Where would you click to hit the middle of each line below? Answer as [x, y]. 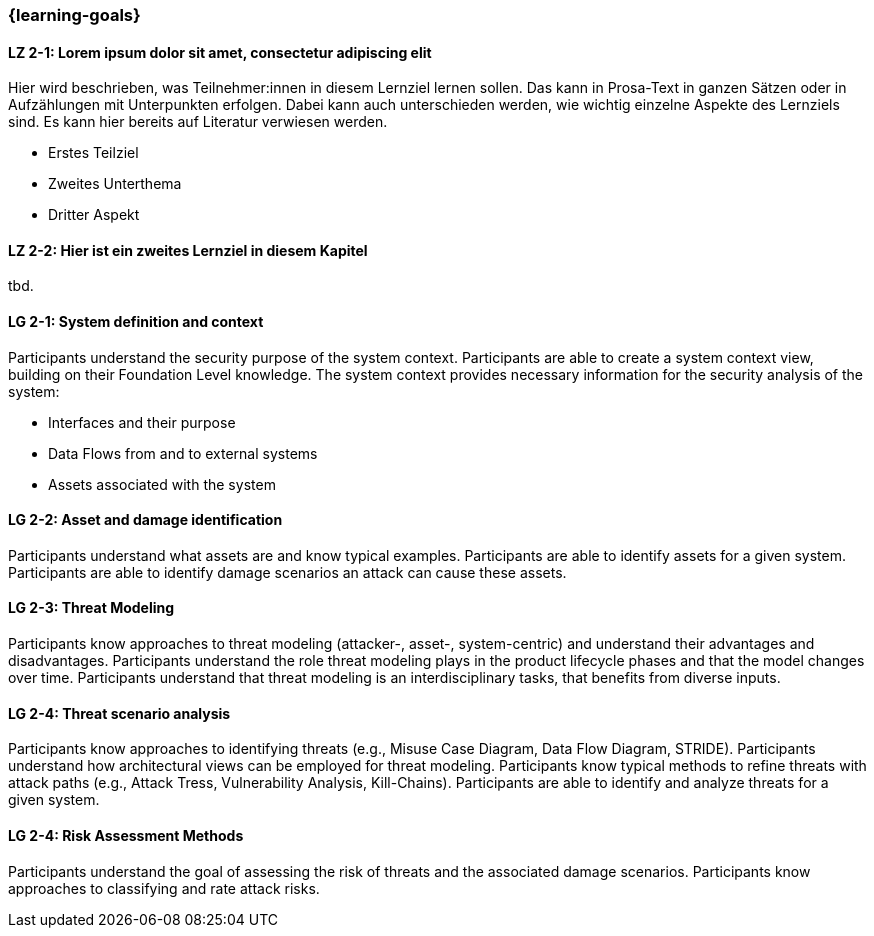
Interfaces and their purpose [142, 422]
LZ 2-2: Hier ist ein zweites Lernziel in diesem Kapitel [188, 250]
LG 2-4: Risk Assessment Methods [126, 835]
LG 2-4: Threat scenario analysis [119, 713]
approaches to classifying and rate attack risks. [164, 888]
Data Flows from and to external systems [183, 453]
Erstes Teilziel [93, 153]
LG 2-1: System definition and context [136, 322]
